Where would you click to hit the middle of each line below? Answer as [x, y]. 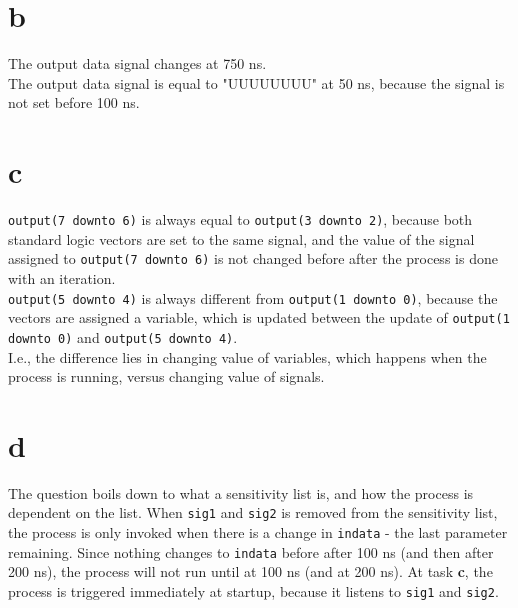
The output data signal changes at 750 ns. [137, 63]
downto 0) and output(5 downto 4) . [123, 336]
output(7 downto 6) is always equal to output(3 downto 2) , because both [240, 219]
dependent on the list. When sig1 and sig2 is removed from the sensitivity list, [253, 512]
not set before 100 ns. [74, 102]
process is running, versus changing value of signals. [166, 376]
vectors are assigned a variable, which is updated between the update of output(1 [259, 317]
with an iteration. [62, 277]
